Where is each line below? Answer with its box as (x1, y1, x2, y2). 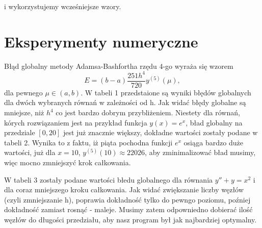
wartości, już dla (4, 147, 56, 158)
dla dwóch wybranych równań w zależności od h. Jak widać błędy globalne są (4, 97, 246, 108)
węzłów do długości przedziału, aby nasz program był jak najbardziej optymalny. (4, 214, 257, 224)
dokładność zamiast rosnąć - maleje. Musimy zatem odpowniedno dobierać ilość (4, 204, 253, 215)
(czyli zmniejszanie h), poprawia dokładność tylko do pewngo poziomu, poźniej (4, 194, 251, 205)
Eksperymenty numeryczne (4, 31, 198, 52)
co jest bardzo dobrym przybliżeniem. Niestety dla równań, (56, 107, 240, 118)
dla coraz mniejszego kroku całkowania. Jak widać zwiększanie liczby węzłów (4, 184, 244, 195)
